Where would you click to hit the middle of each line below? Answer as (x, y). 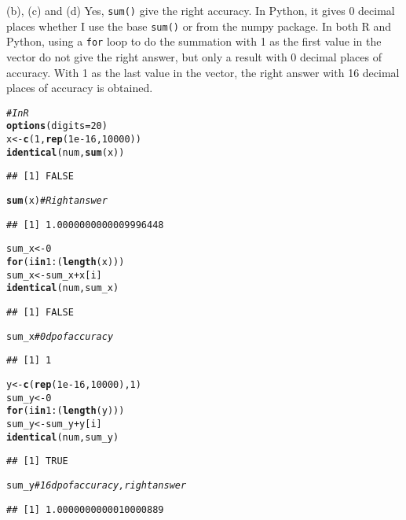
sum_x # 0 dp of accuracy (60, 336)
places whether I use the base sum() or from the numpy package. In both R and (199, 26)
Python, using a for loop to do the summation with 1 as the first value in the (194, 41)
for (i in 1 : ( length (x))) (66, 262)
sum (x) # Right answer (57, 201)
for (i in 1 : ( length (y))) (66, 411)
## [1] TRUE (37, 461)
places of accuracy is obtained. (80, 88)
